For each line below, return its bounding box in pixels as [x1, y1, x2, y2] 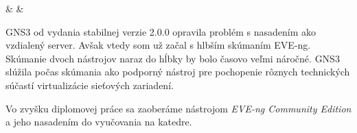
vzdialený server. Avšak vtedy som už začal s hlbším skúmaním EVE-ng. [5, 38, 311, 52]
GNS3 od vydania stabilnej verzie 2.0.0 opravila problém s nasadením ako [5, 24, 316, 38]
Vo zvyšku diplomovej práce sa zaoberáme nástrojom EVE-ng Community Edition [5, 101, 352, 115]
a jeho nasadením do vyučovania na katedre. [5, 114, 192, 129]
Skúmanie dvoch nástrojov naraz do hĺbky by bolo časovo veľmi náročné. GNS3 [5, 51, 340, 65]
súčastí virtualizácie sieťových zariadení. [5, 77, 174, 92]
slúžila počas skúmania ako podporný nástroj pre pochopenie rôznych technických [5, 64, 350, 79]
